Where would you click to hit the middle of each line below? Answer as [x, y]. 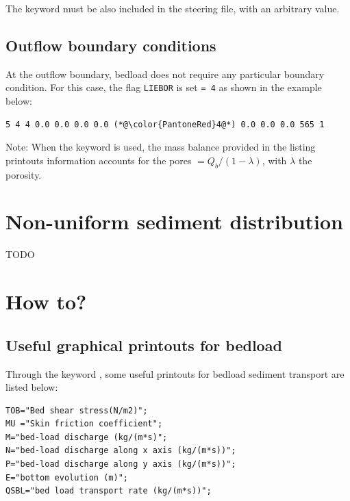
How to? [46, 301]
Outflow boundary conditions [111, 45]
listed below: [32, 387]
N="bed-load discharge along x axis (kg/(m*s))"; [121, 451]
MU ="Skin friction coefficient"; [84, 424]
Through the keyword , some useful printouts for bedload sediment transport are [175, 373]
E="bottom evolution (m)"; [67, 477]
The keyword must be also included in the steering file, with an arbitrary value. [173, 8]
